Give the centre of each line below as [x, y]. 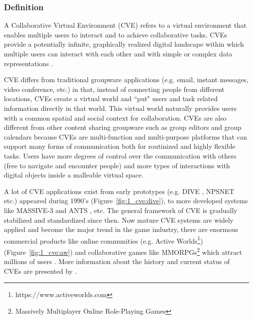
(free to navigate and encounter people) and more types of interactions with [117, 165]
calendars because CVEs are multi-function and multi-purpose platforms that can [126, 136]
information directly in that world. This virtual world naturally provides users [120, 108]
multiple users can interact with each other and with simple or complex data [118, 53]
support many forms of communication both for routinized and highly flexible [120, 146]
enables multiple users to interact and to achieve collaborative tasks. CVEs [116, 34]
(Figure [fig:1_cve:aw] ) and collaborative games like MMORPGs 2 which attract [123, 251]
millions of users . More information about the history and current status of [117, 261]
